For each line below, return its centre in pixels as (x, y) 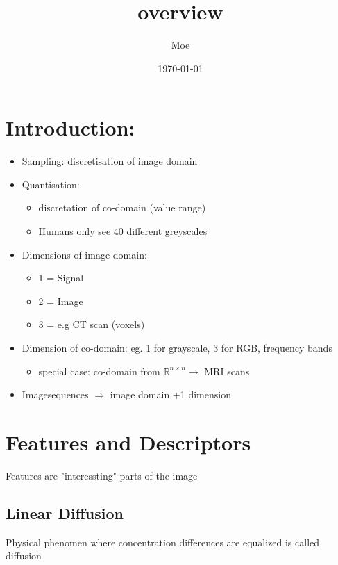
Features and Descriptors (128, 442)
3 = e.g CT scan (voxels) (92, 324)
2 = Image (61, 301)
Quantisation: (51, 184)
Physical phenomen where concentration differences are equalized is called (163, 542)
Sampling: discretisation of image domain (110, 161)
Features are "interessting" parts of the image (102, 475)
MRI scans (227, 371)
